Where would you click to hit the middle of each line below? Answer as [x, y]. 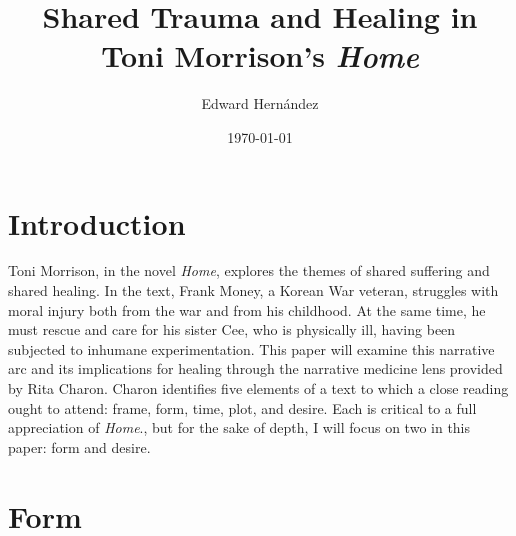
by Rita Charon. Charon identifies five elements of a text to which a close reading [258, 388]
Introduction [97, 222]
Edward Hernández [260, 103]
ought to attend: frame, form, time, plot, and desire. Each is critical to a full [242, 407]
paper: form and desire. [79, 446]
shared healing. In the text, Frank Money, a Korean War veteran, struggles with [253, 290]
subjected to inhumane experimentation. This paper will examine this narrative [251, 348]
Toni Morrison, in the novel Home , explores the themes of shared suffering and [249, 270]
